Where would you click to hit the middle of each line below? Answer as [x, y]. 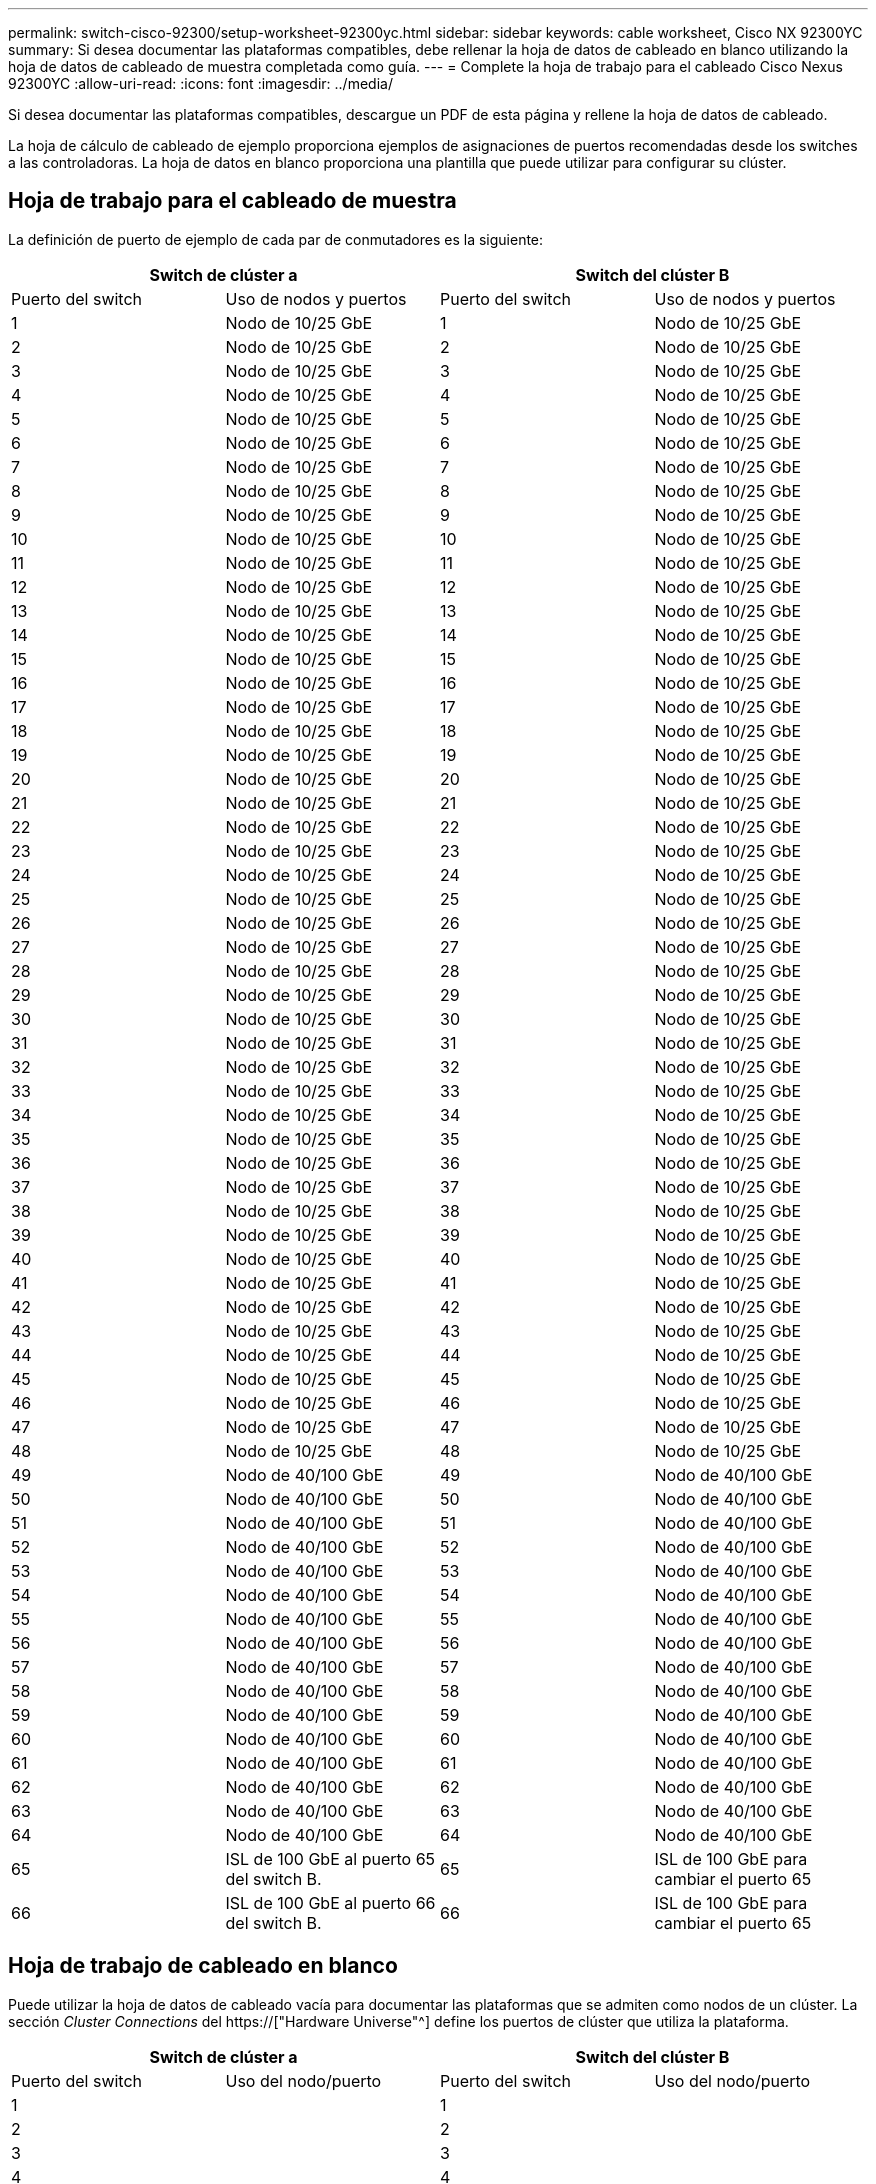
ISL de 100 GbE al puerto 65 [330, 1858]
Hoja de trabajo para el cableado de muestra [232, 201]
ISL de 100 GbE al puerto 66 [330, 1902]
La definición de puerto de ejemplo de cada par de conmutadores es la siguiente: [276, 239]
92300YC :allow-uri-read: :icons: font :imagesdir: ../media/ [200, 83]
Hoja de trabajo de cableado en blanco [203, 1966]
